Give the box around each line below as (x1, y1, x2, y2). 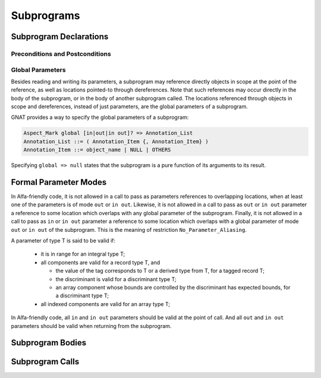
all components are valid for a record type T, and (40, 259, 160, 266)
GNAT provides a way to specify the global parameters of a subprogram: (11, 114, 189, 121)
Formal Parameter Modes (11, 177, 107, 187)
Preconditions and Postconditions (11, 49, 111, 58)
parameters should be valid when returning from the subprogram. (11, 322, 172, 329)
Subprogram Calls (11, 357, 80, 367)
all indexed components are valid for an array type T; (40, 300, 171, 307)
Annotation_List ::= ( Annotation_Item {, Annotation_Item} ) (23, 138, 209, 145)
